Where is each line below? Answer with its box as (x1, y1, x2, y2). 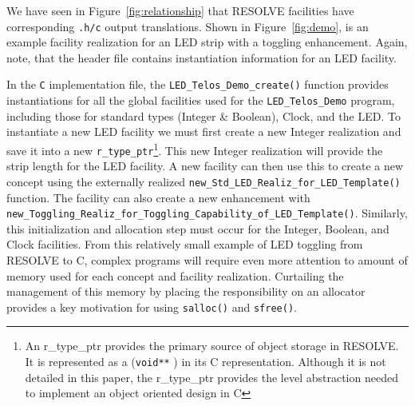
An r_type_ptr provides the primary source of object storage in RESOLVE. (25, 337, 399, 354)
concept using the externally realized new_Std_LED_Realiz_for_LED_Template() (6, 173, 401, 189)
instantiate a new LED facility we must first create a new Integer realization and (6, 123, 401, 140)
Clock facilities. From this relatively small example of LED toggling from (6, 236, 363, 253)
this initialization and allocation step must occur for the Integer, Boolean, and (6, 220, 389, 237)
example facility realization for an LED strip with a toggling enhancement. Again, (6, 34, 408, 50)
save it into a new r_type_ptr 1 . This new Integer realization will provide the (6, 139, 383, 158)
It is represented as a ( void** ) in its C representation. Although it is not (25, 352, 386, 369)
